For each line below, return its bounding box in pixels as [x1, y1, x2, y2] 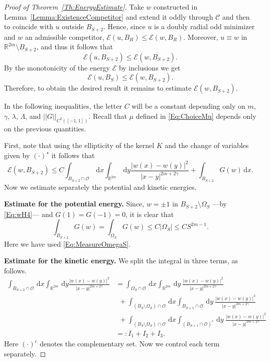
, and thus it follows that [36, 41, 113, 52]
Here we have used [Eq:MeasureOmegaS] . [4, 238, 131, 249]
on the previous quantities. [4, 123, 86, 133]
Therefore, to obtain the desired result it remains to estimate [4, 83, 192, 93]
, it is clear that [125, 208, 174, 219]
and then [222, 11, 250, 22]
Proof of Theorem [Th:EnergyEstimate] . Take [4, 2, 144, 12]
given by [4, 150, 30, 160]
